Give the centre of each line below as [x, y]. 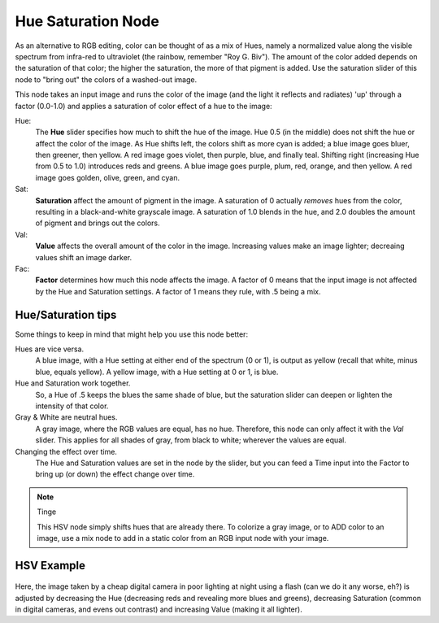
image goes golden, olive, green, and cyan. [108, 177]
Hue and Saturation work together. [73, 383]
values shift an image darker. [84, 257]
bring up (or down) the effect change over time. [115, 474]
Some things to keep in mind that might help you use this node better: [131, 334]
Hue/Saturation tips [66, 314]
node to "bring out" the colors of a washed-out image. [106, 79]
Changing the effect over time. [66, 451]
